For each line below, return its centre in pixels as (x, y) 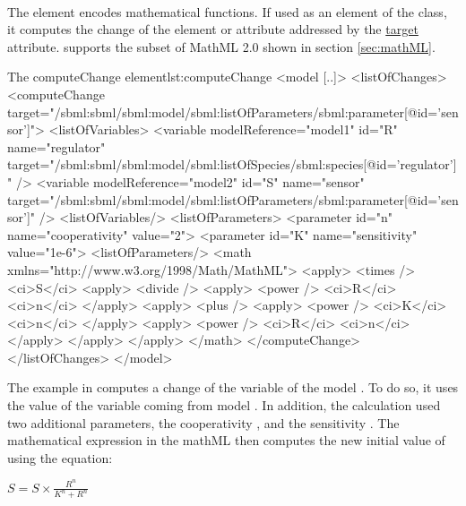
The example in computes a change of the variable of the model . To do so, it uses (233, 387)
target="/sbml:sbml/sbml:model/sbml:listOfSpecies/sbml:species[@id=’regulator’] (232, 164)
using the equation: (60, 457)
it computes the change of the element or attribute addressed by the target (213, 29)
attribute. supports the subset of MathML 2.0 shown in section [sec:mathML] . (221, 46)
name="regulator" (56, 146)
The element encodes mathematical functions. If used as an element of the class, (227, 11)
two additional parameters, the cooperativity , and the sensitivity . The (203, 422)
